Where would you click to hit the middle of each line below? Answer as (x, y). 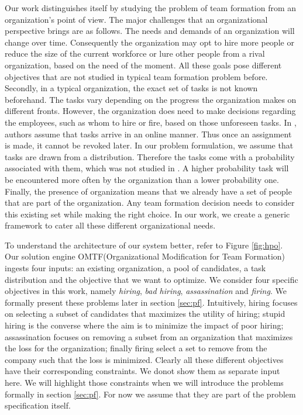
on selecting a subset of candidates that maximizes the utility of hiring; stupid (145, 314)
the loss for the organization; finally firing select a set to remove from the (136, 348)
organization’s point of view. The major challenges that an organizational (136, 19)
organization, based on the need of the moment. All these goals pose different (143, 65)
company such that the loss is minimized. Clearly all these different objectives (144, 359)
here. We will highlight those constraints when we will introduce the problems (144, 382)
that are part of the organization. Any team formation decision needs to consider (150, 203)
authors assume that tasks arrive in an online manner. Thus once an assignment (148, 134)
